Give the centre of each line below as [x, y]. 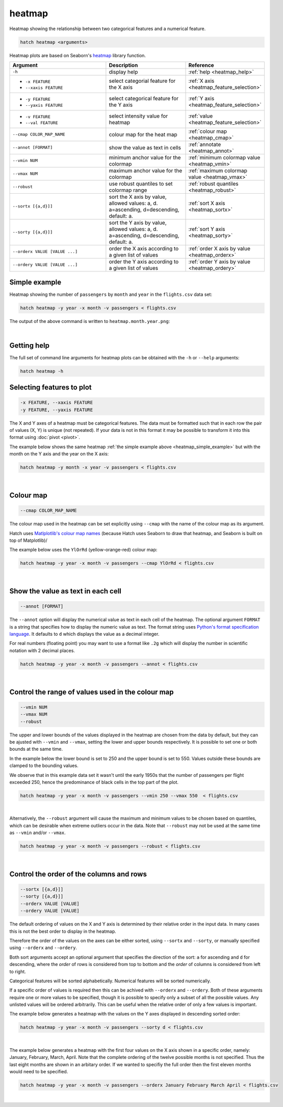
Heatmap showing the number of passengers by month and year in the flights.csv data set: [111, 294]
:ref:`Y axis [201, 98]
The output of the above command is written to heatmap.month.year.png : [90, 321]
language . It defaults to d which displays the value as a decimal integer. [84, 634]
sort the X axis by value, [138, 197]
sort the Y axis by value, [138, 222]
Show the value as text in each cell [66, 591]
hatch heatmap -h [42, 371]
